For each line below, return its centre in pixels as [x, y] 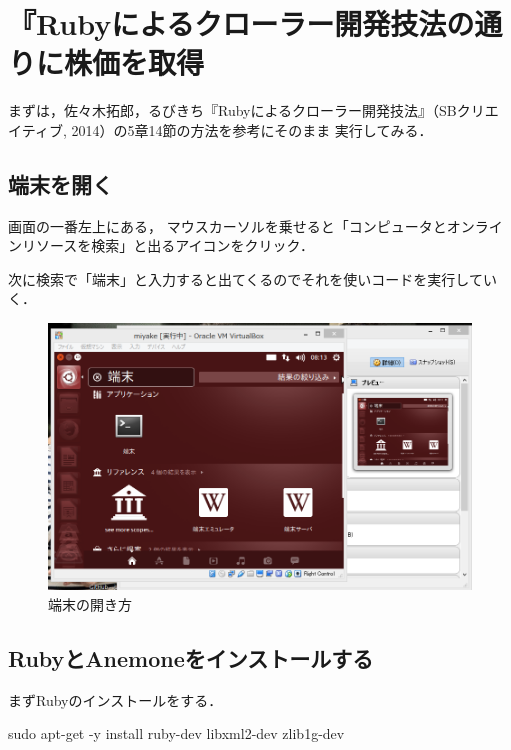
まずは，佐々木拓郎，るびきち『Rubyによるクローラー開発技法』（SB [232, 110]
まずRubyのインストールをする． [115, 699]
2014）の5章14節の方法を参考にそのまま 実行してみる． [252, 129]
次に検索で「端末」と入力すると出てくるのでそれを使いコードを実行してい [252, 278]
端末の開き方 [90, 603]
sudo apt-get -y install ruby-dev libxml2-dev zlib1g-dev [176, 733]
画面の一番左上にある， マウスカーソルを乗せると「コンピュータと [227, 225]
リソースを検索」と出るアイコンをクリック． [167, 245]
